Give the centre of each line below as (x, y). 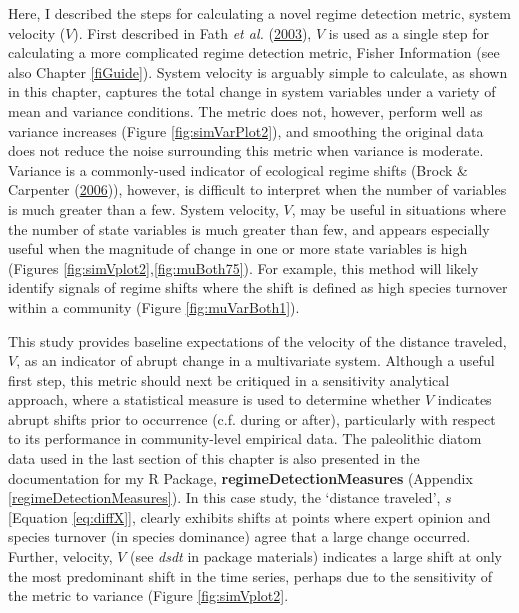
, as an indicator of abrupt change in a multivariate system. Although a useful (255, 360)
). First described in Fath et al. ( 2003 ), (192, 32)
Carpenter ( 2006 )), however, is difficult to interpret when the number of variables (257, 189)
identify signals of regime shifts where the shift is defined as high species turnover (258, 287)
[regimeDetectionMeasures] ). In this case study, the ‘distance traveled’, (224, 497)
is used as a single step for (408, 32)
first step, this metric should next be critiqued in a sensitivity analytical (229, 379)
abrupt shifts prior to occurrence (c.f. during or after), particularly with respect (252, 418)
